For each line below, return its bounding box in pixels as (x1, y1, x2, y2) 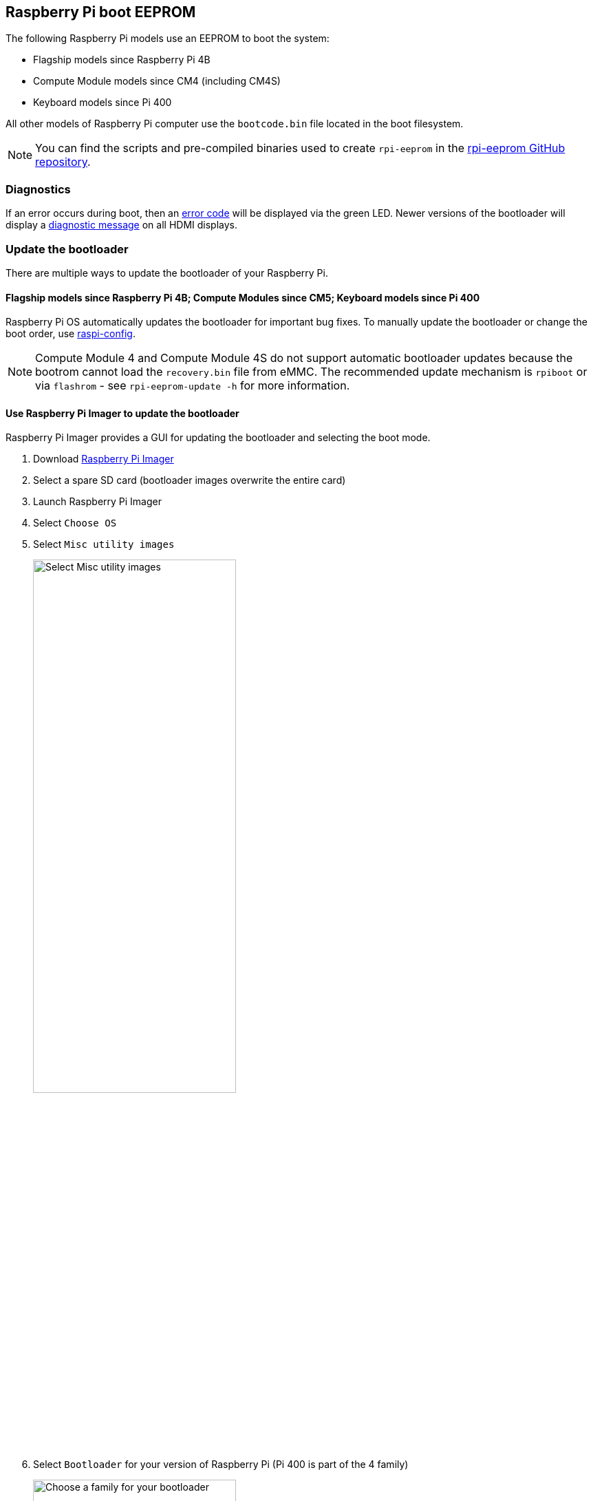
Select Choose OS (33, 517, 117, 529)
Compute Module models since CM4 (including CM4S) (33, 75, 281, 87)
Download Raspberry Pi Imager (33, 453, 174, 465)
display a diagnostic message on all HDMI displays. (6, 219, 238, 231)
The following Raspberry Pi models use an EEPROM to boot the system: (6, 32, 330, 45)
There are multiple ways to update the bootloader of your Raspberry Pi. (6, 266, 328, 279)
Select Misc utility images (33, 538, 175, 551)
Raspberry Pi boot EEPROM (6, 3, 196, 21)
